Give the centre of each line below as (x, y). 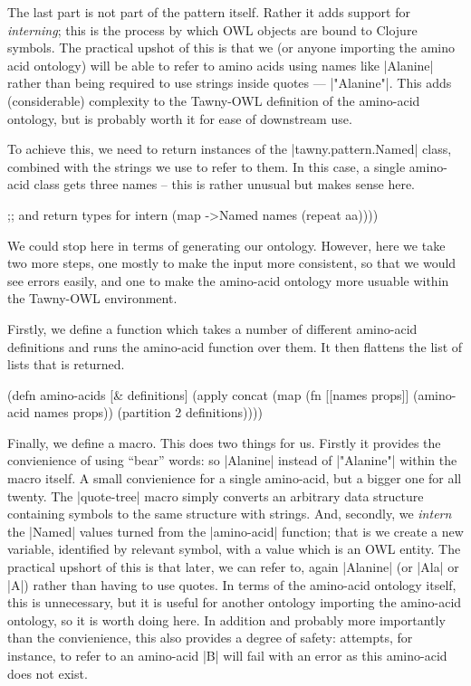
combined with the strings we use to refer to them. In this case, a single (207, 166)
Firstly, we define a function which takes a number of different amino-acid (212, 328)
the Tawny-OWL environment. (92, 298)
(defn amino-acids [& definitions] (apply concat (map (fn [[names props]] (208, 394)
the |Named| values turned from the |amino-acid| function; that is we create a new (235, 531)
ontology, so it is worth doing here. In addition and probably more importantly (226, 619)
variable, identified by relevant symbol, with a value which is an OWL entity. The (234, 549)
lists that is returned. (66, 364)
